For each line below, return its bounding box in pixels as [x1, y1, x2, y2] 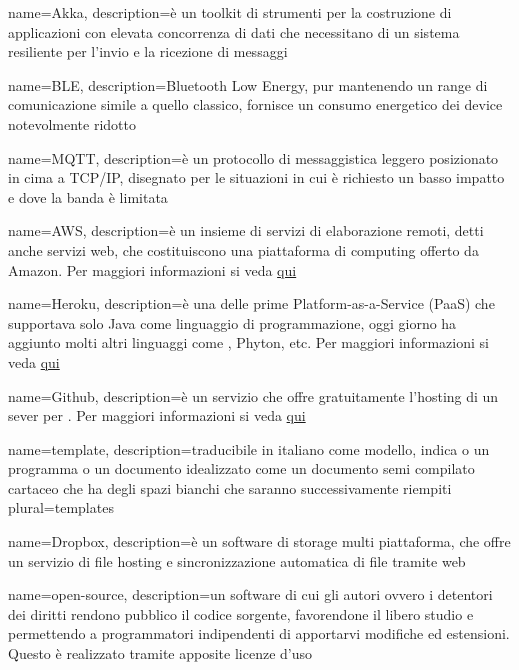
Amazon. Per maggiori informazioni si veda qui [8, 259, 297, 280]
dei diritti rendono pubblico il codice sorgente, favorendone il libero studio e [8, 603, 474, 624]
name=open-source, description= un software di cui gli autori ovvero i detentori [8, 584, 493, 605]
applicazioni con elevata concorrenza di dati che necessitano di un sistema [8, 21, 460, 42]
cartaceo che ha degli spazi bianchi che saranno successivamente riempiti [8, 477, 452, 498]
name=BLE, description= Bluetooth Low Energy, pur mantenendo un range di [8, 74, 488, 95]
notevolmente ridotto [8, 113, 136, 134]
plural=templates [8, 497, 114, 518]
